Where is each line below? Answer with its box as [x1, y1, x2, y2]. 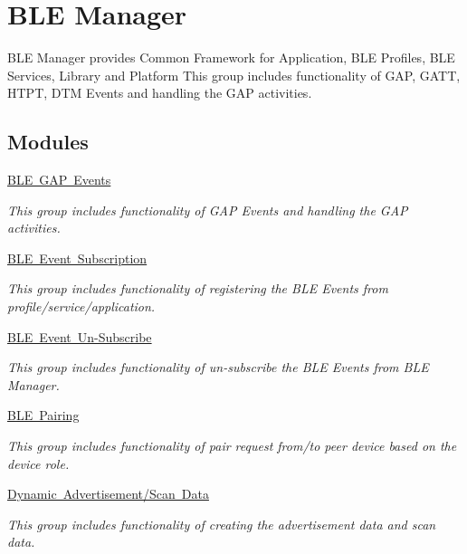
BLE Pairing [7, 406, 80, 425]
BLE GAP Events [7, 170, 111, 189]
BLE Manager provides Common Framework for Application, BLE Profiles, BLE [7, 48, 455, 67]
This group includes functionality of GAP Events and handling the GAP [7, 200, 408, 219]
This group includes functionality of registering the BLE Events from [7, 279, 388, 298]
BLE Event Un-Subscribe [7, 327, 152, 346]
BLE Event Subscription [7, 248, 148, 267]
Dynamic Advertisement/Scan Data [7, 484, 209, 503]
